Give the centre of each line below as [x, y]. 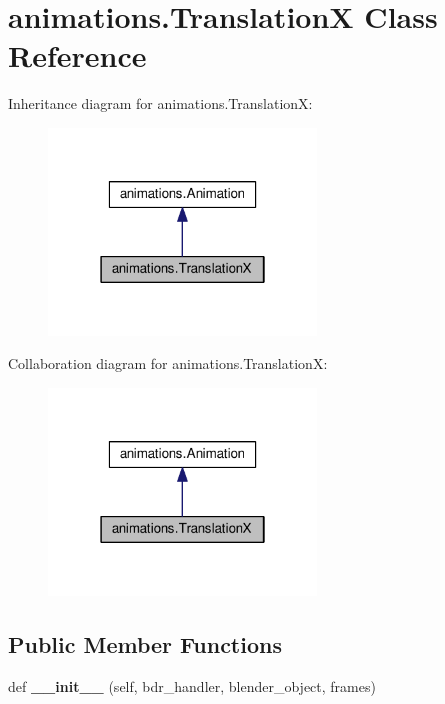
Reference [77, 55]
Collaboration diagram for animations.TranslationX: [168, 363]
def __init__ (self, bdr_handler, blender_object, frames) [192, 685]
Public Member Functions [145, 643]
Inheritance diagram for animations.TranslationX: [160, 103]
